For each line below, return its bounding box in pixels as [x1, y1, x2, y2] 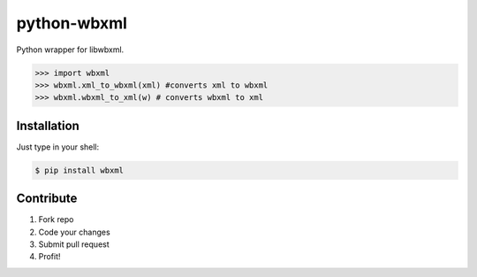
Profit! [38, 251, 61, 262]
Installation [16, 118, 79, 133]
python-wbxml [16, 13, 128, 33]
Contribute [16, 191, 78, 206]
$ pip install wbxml [34, 165, 124, 175]
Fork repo [38, 214, 74, 225]
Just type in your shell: [16, 142, 100, 152]
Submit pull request [38, 239, 110, 250]
